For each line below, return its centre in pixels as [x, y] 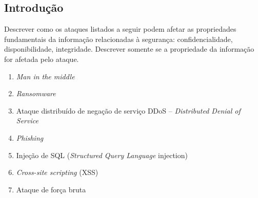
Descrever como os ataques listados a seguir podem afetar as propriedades [120, 29]
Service [27, 120]
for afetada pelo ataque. [42, 59]
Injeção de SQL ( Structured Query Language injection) [102, 155]
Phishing [30, 137]
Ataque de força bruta [51, 189]
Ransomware [36, 93]
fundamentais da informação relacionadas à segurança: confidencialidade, [118, 39]
